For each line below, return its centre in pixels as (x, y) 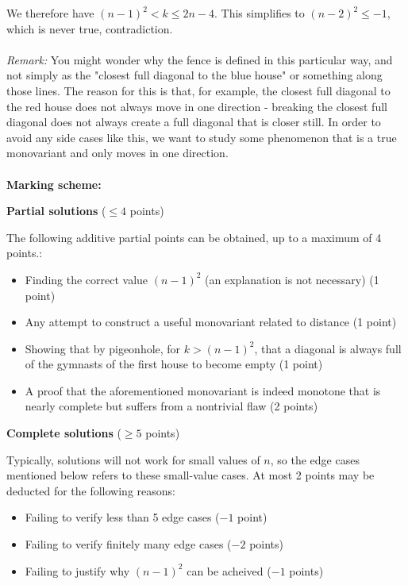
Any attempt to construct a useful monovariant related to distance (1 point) (211, 322)
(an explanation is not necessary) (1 (292, 279)
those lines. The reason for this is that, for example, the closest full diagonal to (198, 90)
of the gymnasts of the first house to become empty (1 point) (174, 364)
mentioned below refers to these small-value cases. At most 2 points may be (191, 475)
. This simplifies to (260, 13)
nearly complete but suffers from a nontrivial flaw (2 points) (171, 406)
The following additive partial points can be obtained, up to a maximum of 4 (194, 237)
